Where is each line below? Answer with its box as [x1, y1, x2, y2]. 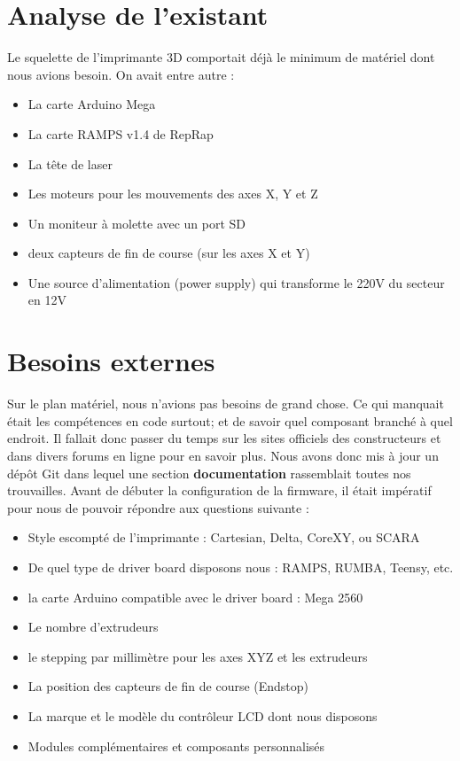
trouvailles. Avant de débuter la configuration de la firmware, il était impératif [7, 481, 432, 500]
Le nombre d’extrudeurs [27, 617, 159, 636]
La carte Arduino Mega [27, 95, 156, 113]
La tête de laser [27, 154, 113, 173]
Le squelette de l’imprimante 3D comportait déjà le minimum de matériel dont [7, 48, 435, 66]
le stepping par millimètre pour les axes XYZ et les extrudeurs [27, 647, 368, 665]
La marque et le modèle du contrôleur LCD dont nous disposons [27, 706, 378, 725]
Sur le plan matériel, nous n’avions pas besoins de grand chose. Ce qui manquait [7, 394, 444, 413]
